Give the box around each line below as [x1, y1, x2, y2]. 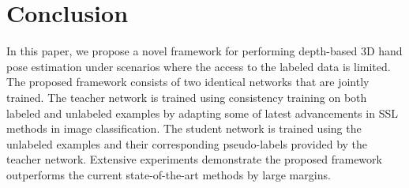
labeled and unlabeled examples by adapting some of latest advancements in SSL [6, 104, 398, 121]
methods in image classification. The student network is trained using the [6, 120, 362, 137]
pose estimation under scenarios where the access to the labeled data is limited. [6, 58, 391, 74]
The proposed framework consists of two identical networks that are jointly [6, 73, 370, 90]
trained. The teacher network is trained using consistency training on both [6, 88, 367, 105]
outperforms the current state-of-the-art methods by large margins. [6, 166, 331, 182]
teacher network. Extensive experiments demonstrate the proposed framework [6, 151, 382, 167]
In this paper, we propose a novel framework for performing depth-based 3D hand [6, 43, 403, 59]
